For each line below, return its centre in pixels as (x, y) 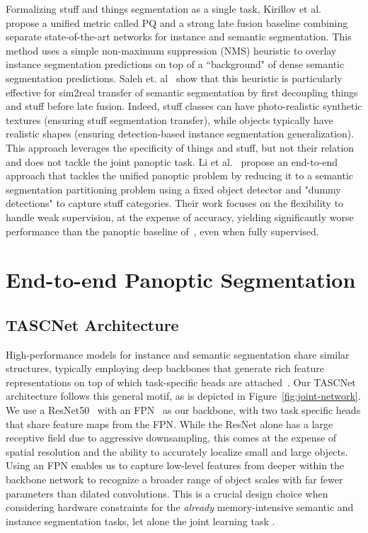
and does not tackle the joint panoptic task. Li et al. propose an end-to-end (172, 161)
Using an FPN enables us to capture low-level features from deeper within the (175, 465)
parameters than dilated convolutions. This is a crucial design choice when (167, 493)
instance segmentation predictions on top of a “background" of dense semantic (175, 64)
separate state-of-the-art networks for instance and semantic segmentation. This (179, 37)
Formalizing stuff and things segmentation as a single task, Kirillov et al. (164, 9)
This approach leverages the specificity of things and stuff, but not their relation (180, 147)
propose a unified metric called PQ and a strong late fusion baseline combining (177, 22)
